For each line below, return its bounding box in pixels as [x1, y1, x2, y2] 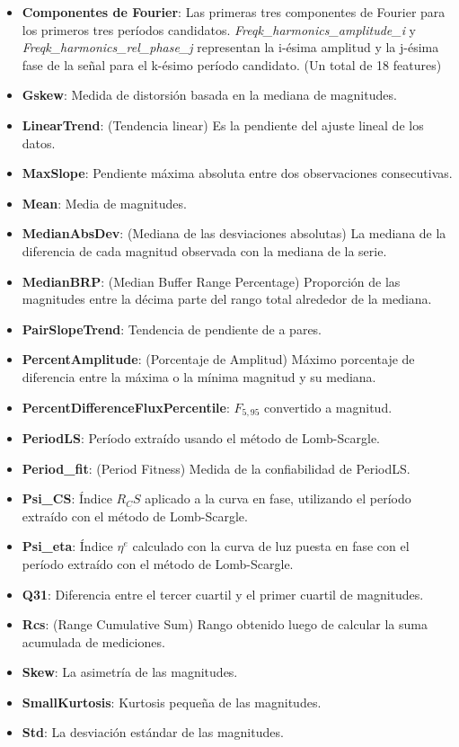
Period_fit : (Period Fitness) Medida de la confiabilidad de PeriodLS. [22, 458, 410, 477]
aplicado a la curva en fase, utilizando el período [145, 489, 411, 508]
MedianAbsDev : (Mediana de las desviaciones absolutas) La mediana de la [22, 224, 446, 243]
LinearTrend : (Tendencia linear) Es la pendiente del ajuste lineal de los [22, 115, 424, 134]
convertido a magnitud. [264, 397, 393, 416]
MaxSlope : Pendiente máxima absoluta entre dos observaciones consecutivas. [22, 164, 453, 182]
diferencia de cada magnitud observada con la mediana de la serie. [22, 241, 387, 260]
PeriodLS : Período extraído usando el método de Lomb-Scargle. [22, 428, 381, 447]
